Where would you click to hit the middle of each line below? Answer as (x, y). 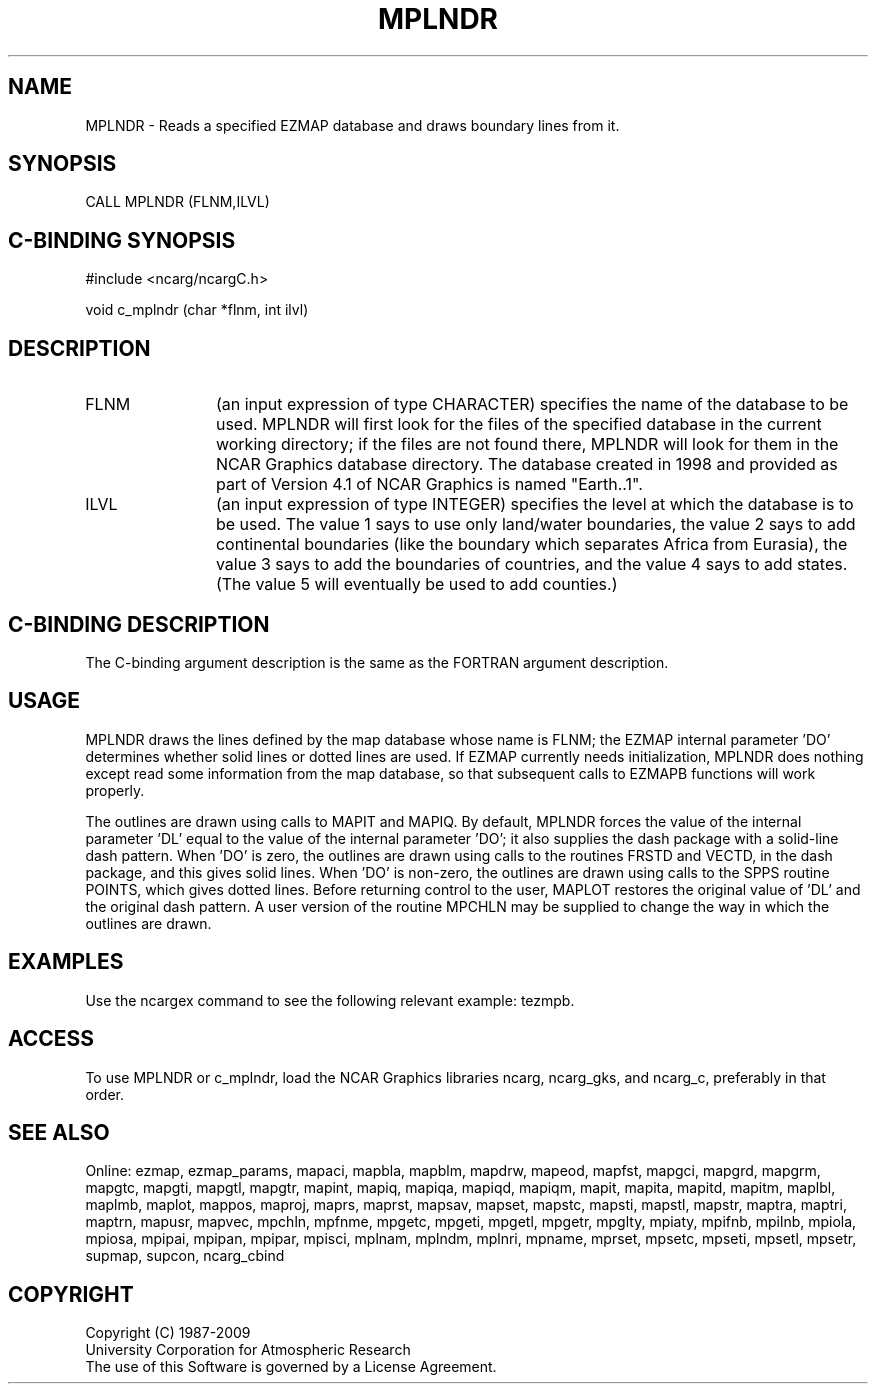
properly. (115, 790)
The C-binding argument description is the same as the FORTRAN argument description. (377, 662)
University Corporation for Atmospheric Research (248, 1350)
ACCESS (51, 1039)
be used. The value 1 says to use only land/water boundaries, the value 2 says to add (535, 524)
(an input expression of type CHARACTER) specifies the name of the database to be (532, 404)
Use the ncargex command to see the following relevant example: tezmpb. (330, 1000)
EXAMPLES (66, 962)
